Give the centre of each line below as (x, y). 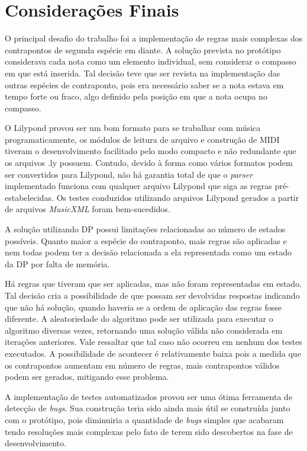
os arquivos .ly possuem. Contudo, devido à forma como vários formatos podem (149, 163)
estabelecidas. (29, 197)
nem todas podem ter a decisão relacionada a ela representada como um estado (148, 252)
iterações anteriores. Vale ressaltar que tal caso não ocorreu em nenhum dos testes (153, 342)
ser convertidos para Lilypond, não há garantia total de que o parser (129, 174)
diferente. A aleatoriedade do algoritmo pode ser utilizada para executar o (139, 319)
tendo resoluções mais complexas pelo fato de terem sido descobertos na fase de (149, 431)
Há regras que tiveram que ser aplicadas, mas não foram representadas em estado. (153, 284)
